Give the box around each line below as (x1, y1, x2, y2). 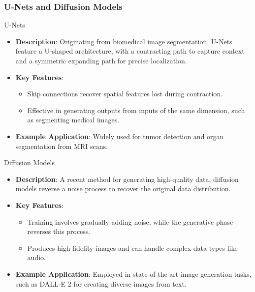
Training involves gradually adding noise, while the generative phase (27, 216, 233, 227)
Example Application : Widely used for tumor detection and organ (15, 131, 224, 141)
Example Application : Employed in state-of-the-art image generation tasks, (15, 268, 252, 279)
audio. (27, 252, 46, 263)
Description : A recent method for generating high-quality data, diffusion (15, 174, 239, 184)
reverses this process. (27, 226, 91, 236)
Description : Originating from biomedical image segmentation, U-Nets (15, 36, 232, 46)
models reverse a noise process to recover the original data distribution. (15, 183, 231, 194)
